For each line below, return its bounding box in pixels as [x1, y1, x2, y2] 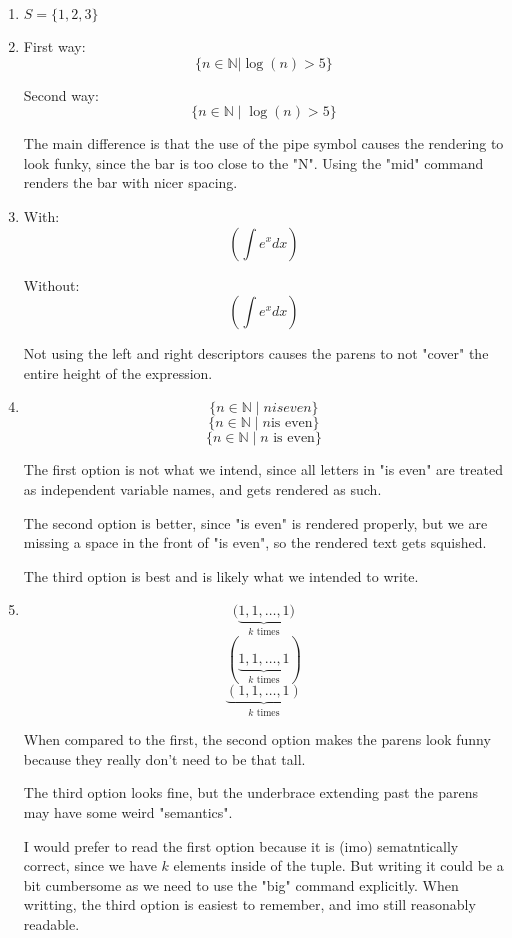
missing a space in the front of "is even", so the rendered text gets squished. [23, 532, 487, 553]
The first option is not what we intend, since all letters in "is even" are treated [23, 459, 503, 480]
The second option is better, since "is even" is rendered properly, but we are [23, 512, 488, 533]
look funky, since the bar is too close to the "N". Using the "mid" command [23, 152, 484, 173]
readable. [23, 913, 80, 934]
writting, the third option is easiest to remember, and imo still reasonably [23, 894, 476, 915]
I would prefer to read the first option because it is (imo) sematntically [23, 835, 459, 856]
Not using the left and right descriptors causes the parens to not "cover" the [23, 343, 489, 364]
